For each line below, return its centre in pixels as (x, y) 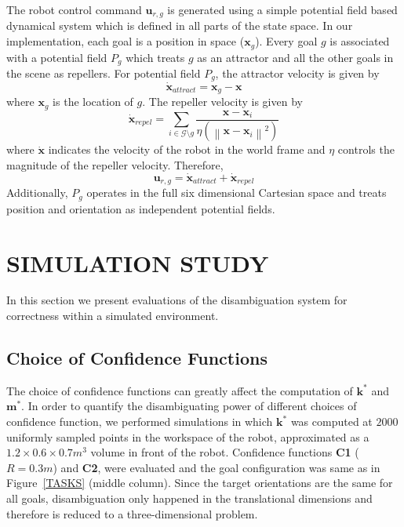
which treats (155, 57)
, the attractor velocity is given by (297, 73)
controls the (366, 149)
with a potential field (57, 57)
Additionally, (37, 193)
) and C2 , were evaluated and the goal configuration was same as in (217, 467)
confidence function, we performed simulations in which (140, 422)
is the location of (93, 102)
